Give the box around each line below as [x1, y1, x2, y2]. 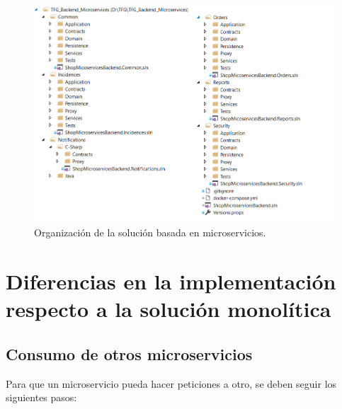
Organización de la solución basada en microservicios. [34, 225, 266, 240]
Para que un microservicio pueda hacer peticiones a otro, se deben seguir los [6, 376, 337, 391]
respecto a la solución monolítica [6, 294, 331, 323]
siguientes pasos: [6, 390, 77, 405]
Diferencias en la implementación [6, 266, 336, 295]
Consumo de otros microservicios [6, 342, 253, 364]
